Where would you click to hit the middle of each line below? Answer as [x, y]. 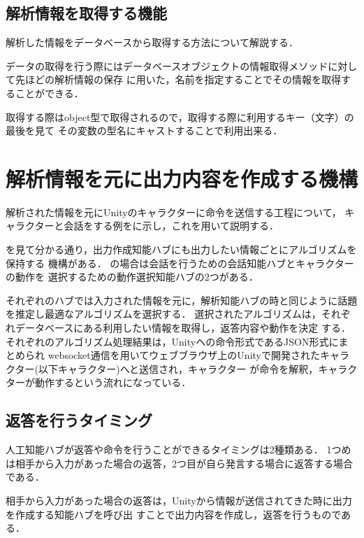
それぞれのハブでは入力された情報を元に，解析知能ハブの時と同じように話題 [182, 300]
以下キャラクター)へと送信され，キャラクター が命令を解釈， [178, 368]
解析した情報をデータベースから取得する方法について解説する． [152, 42]
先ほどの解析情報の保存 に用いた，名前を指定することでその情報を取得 [178, 79]
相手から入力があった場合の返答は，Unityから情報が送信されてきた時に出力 [179, 500]
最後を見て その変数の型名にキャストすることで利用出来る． [144, 130]
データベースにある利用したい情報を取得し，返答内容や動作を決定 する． [183, 328]
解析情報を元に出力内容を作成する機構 [182, 178]
